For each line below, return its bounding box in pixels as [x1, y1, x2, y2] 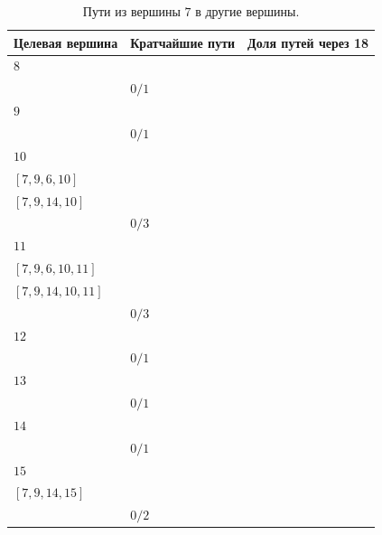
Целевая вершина [14, 33, 118, 52]
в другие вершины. [195, 2, 300, 20]
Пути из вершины [82, 2, 181, 20]
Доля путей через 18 [247, 33, 369, 52]
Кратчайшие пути [130, 33, 236, 52]
